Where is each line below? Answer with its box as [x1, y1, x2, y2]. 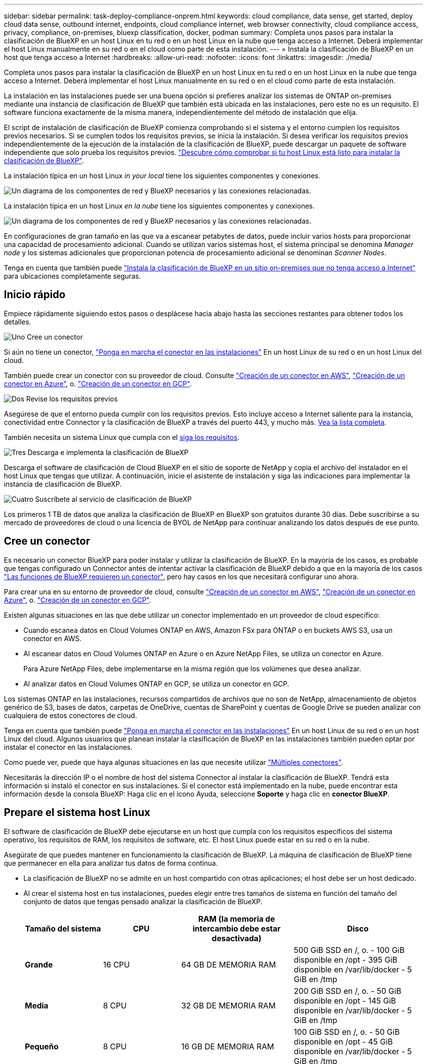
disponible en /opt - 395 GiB [293, 954, 398, 965]
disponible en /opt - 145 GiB [293, 995, 396, 1006]
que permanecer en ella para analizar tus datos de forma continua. [4, 858, 218, 867]
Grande [25, 959, 53, 969]
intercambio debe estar [193, 923, 281, 933]
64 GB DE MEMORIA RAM [181, 959, 276, 969]
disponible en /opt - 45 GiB [293, 1036, 393, 1046]
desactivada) [212, 933, 262, 943]
